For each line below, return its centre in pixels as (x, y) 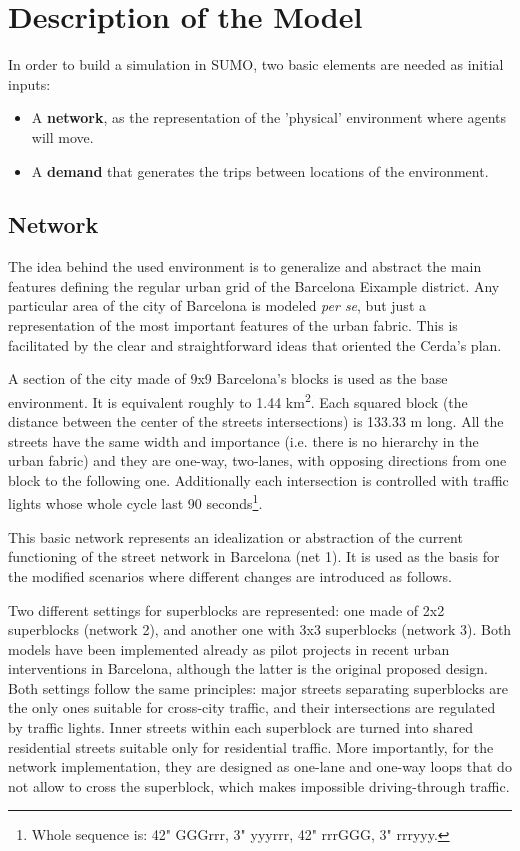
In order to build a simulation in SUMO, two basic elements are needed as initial (256, 64)
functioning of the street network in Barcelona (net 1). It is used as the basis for (254, 556)
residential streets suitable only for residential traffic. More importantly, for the (251, 746)
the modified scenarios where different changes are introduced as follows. (230, 575)
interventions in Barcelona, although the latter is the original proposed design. (248, 668)
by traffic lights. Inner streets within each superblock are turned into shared (240, 727)
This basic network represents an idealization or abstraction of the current (235, 536)
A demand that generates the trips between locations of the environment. (260, 170)
